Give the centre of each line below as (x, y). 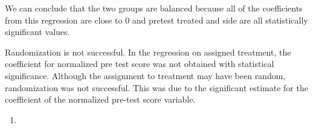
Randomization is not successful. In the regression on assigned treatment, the (148, 52)
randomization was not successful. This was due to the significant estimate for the (156, 87)
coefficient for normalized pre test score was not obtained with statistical (140, 64)
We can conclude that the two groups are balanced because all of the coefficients (154, 8)
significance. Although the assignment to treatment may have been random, (145, 75)
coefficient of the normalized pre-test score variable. (100, 99)
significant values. (37, 32)
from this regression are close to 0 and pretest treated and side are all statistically (156, 20)
